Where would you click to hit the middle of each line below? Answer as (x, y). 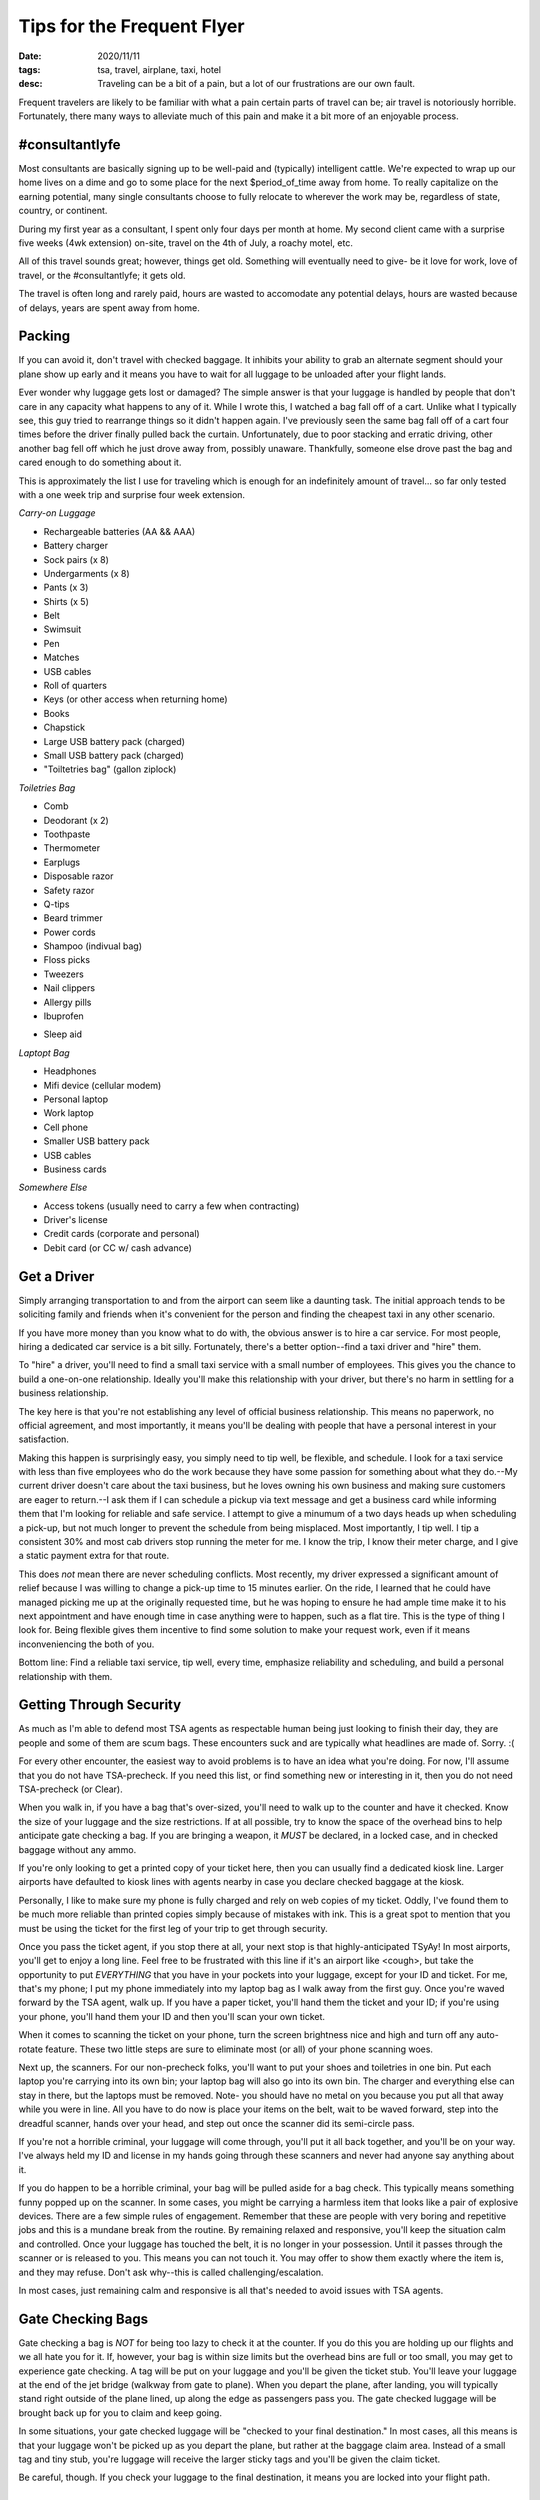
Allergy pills (67, 1002)
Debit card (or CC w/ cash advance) (117, 1247)
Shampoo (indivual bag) (93, 946)
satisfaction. (44, 1439)
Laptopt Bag (44, 1052)
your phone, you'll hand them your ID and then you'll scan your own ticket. (171, 2016)
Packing (44, 336)
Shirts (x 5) (66, 601)
